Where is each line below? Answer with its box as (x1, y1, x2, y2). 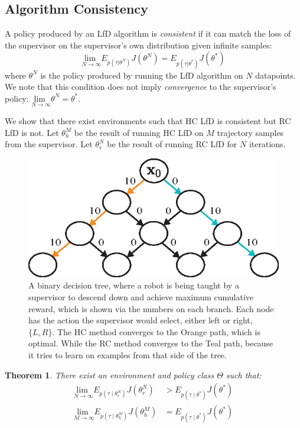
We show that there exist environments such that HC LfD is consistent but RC (5, 114, 291, 127)
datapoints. (255, 69, 296, 81)
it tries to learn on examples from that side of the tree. (28, 349, 227, 361)
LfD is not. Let (5, 126, 59, 138)
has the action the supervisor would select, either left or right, (28, 314, 253, 326)
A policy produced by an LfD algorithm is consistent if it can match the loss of (5, 27, 291, 40)
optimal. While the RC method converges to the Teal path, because (28, 337, 273, 349)
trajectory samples (217, 126, 284, 138)
